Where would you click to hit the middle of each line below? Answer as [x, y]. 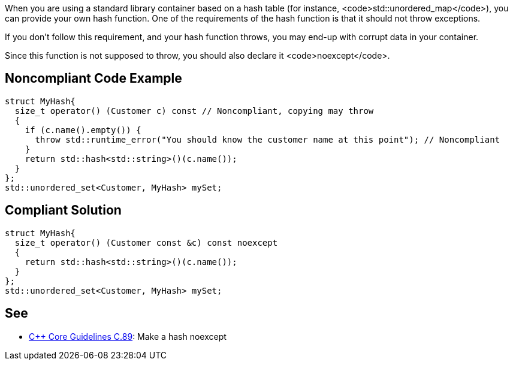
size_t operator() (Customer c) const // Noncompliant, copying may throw [194, 111]
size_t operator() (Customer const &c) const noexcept [146, 242]
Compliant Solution [63, 210]
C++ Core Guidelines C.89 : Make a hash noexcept [128, 336]
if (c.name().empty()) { [83, 130]
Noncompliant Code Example [93, 79]
